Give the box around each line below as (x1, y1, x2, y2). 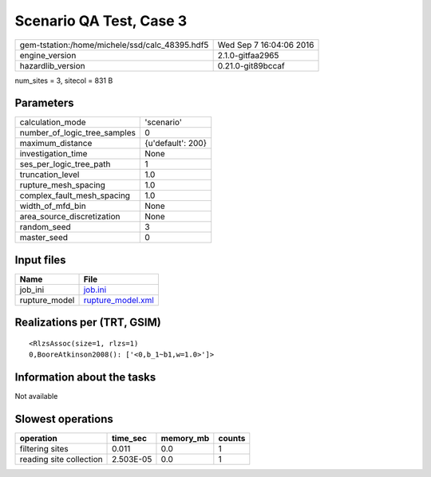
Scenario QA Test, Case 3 (14, 12, 188, 30)
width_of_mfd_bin (19, 200, 87, 211)
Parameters (14, 97, 74, 110)
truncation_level (19, 169, 80, 180)
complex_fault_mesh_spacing (19, 190, 131, 201)
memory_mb (160, 433, 210, 444)
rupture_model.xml (83, 294, 155, 306)
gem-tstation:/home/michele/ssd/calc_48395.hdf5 (19, 39, 209, 50)
